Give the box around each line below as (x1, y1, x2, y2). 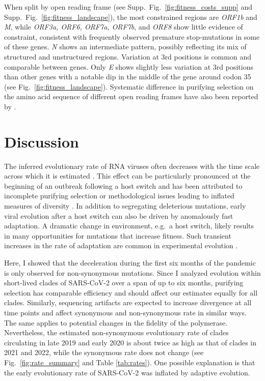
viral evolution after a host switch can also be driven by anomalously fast (4, 210, 233, 221)
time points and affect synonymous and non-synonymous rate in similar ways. (4, 307, 247, 317)
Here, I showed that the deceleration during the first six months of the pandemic (4, 257, 256, 268)
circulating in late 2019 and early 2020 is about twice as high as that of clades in (4, 337, 257, 347)
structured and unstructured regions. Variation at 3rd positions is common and (4, 51, 251, 62)
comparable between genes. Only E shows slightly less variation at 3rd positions (4, 61, 253, 72)
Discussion (4, 131, 79, 152)
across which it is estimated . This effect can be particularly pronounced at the (4, 170, 251, 181)
